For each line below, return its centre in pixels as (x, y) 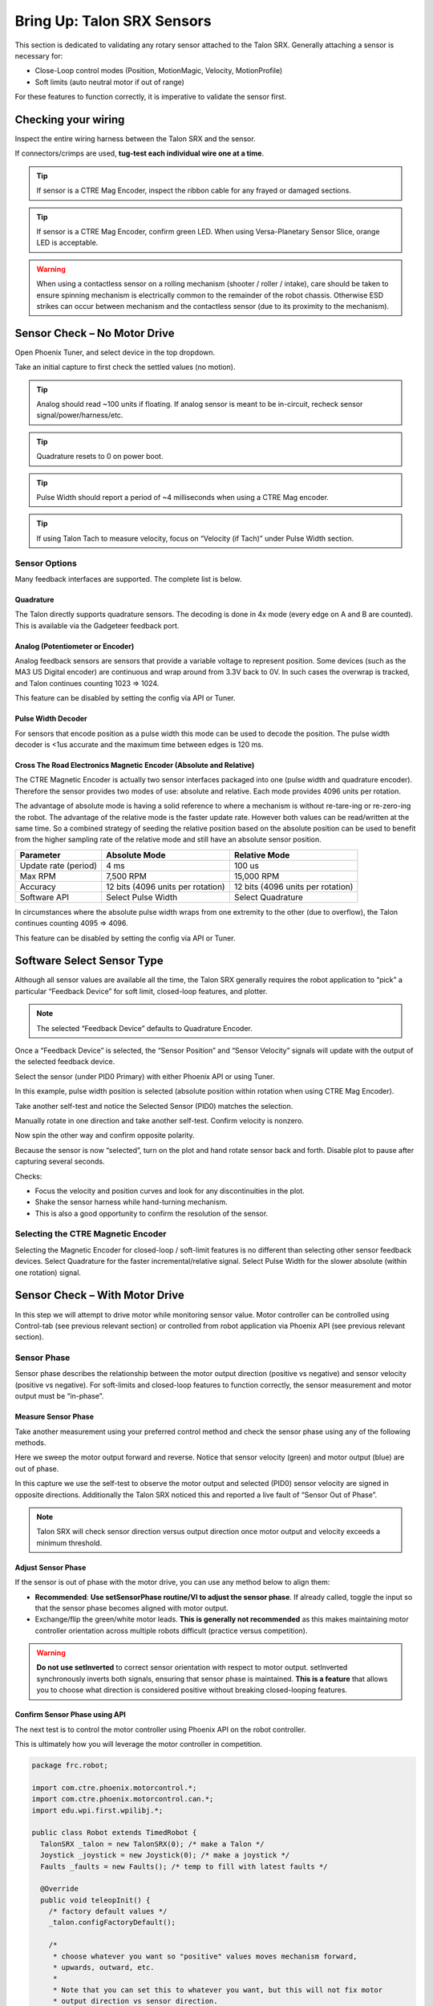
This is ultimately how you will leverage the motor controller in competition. (139, 1744)
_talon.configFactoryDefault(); (112, 1923)
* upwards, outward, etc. (104, 1967)
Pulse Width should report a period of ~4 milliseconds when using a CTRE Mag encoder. (182, 497)
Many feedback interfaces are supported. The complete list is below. (128, 579)
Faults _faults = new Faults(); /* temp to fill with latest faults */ (184, 1866)
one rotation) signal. (48, 1273)
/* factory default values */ (108, 1911)
